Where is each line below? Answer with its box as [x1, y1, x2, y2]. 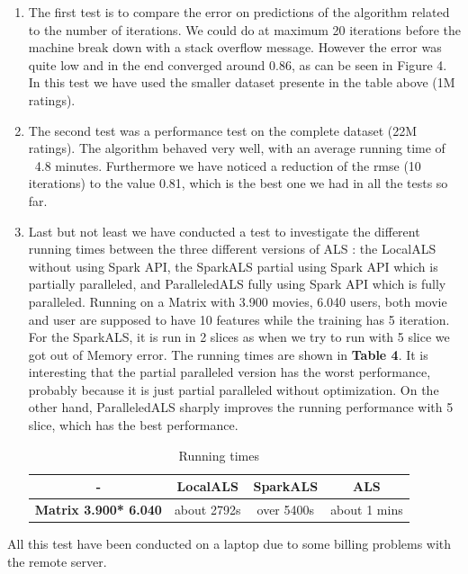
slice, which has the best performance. [28, 416, 238, 435]
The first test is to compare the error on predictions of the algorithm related [28, 3, 450, 21]
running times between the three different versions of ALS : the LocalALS [28, 239, 436, 258]
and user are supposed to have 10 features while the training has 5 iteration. [28, 309, 450, 328]
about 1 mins [330, 500, 403, 519]
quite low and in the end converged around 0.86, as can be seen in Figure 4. [28, 55, 447, 74]
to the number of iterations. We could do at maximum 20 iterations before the [28, 20, 461, 39]
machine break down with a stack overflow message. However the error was [28, 38, 442, 57]
